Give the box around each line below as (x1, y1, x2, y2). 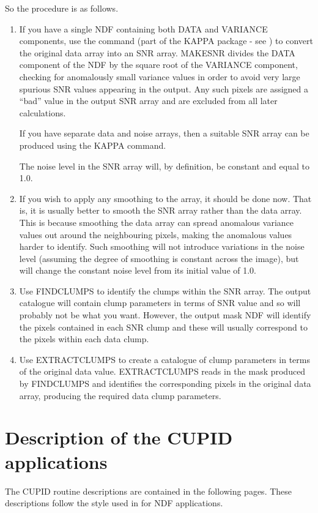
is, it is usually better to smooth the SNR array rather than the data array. (19, 204, 302, 217)
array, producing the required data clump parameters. (19, 389, 221, 402)
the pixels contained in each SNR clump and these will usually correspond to (19, 320, 308, 333)
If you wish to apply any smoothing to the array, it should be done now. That (19, 192, 312, 204)
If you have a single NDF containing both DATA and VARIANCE (19, 22, 268, 35)
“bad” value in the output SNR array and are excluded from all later (19, 94, 278, 107)
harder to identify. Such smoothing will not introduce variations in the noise (19, 240, 305, 253)
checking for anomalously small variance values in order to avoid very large (19, 70, 300, 83)
